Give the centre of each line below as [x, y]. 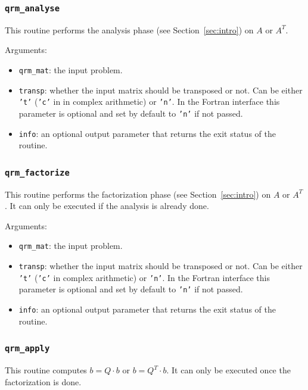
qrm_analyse [32, 8]
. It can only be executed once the [228, 370]
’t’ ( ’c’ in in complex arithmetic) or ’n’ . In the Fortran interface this [149, 102]
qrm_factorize [37, 172]
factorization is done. [43, 381]
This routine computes [46, 370]
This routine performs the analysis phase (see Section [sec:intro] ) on [129, 29]
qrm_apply [27, 349]
